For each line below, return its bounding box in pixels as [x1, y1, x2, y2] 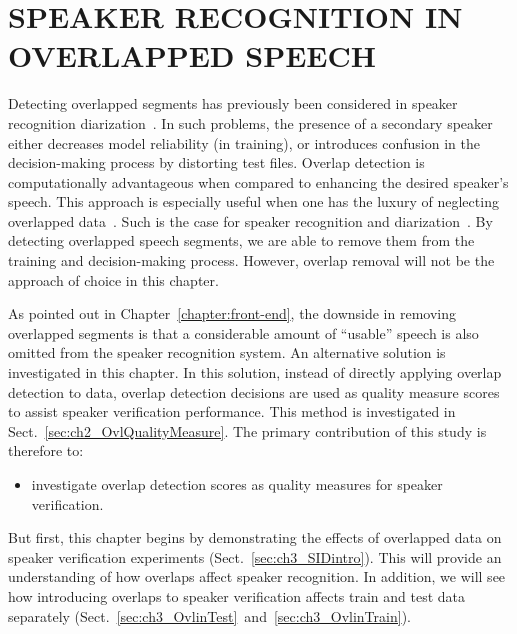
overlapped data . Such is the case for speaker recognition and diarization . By [8, 210, 493, 231]
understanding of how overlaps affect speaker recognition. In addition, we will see [8, 566, 506, 587]
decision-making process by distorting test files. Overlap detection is [8, 152, 425, 173]
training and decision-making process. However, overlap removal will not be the [8, 250, 495, 271]
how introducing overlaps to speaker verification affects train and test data [8, 585, 466, 606]
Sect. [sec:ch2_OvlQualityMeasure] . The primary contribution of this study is [8, 420, 487, 441]
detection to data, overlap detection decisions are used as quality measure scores [8, 381, 500, 402]
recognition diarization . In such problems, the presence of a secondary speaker [8, 112, 493, 133]
